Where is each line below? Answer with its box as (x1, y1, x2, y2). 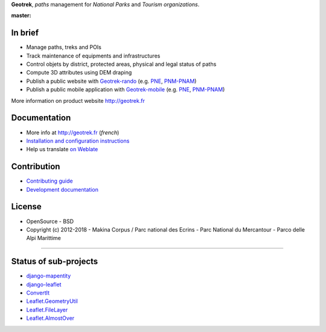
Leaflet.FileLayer (26, 306, 68, 313)
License (11, 201, 42, 212)
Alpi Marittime (26, 235, 62, 242)
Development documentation (26, 186, 99, 193)
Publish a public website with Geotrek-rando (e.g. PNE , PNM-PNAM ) (26, 77, 197, 85)
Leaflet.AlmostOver (26, 314, 75, 322)
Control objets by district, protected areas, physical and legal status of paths (26, 60, 217, 68)
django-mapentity (26, 272, 71, 279)
